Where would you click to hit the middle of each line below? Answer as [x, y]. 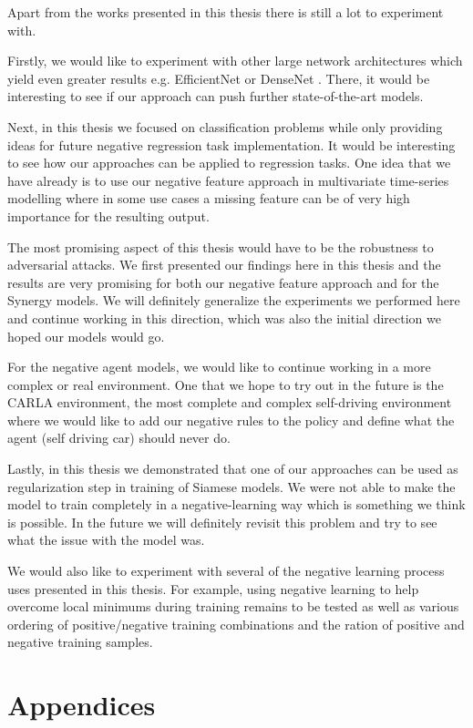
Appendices [82, 705]
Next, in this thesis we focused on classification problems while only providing [225, 126]
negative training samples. [80, 642]
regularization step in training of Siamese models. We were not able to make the [231, 486]
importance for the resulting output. [108, 215]
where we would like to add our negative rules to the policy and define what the [231, 420]
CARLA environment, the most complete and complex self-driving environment [230, 402]
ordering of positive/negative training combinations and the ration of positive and [236, 624]
